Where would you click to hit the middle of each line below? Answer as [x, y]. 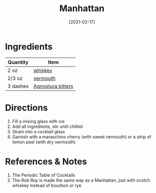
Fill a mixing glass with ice [38, 121]
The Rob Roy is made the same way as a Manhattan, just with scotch [81, 180]
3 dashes [18, 86]
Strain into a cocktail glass [39, 131]
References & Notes [46, 161]
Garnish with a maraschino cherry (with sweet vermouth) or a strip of [81, 137]
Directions [26, 108]
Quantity [18, 62]
